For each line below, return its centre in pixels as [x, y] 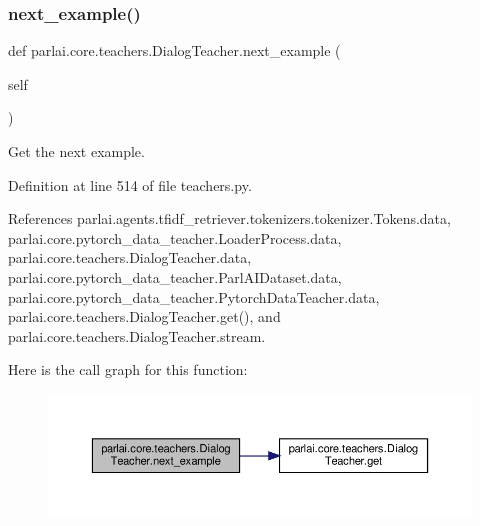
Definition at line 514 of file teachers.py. [130, 184]
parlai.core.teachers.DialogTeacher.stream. [137, 335]
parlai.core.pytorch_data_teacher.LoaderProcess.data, [175, 237]
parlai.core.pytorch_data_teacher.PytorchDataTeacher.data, [194, 296]
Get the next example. [76, 151]
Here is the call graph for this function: [128, 369]
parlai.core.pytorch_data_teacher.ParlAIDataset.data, [175, 276]
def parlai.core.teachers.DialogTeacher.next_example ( [174, 50]
